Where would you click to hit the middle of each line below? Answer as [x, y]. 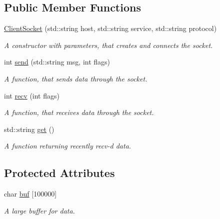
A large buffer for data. [39, 210]
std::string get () [29, 129]
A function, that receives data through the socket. [79, 112]
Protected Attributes [59, 173]
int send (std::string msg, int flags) [57, 62]
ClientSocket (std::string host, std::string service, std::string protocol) [110, 28]
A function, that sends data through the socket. [76, 78]
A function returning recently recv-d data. [68, 146]
